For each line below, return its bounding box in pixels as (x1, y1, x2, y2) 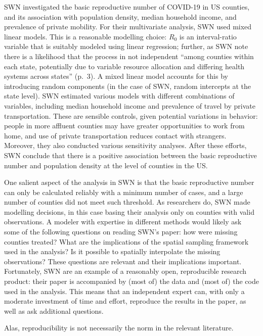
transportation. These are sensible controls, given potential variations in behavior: (4, 110, 258, 121)
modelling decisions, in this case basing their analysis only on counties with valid (4, 206, 254, 217)
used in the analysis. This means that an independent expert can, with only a (4, 285, 245, 296)
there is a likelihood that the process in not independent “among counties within (4, 51, 254, 61)
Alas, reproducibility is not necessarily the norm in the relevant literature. (4, 322, 234, 333)
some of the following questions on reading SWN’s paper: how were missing (4, 226, 238, 237)
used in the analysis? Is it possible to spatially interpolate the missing (4, 246, 221, 257)
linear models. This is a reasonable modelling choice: (4, 31, 167, 41)
